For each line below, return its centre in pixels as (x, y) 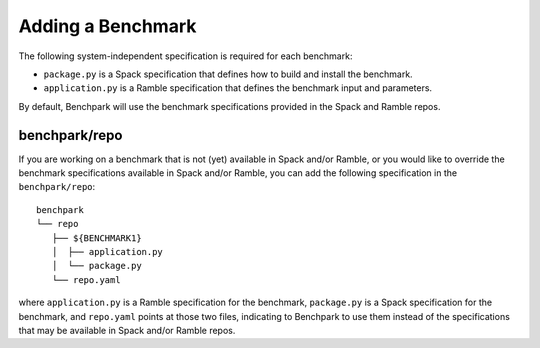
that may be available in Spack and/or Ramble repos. (127, 330)
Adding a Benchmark (107, 26)
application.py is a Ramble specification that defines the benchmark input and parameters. (238, 88)
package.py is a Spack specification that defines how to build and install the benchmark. (228, 74)
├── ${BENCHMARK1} (96, 238)
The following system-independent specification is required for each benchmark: (185, 56)
